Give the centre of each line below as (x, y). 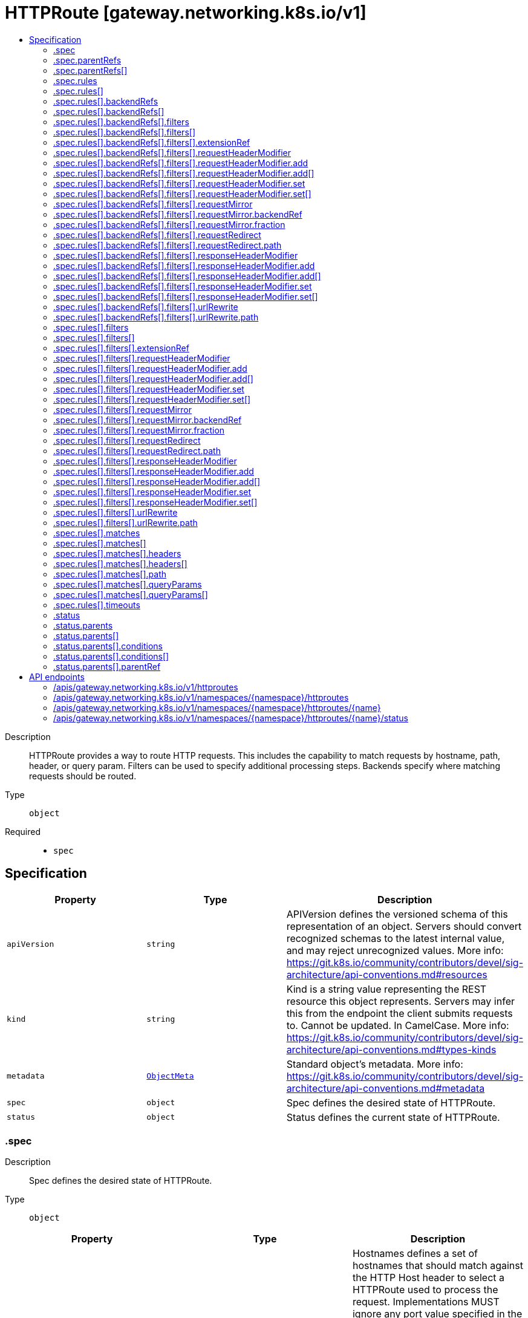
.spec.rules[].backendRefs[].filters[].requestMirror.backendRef (178, 214)
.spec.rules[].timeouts (97, 605)
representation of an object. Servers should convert (404, 926)
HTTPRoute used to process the (425, 1290)
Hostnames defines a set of (415, 1254)
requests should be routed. (83, 776)
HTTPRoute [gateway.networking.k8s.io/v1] (186, 13)
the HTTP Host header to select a (429, 1278)
